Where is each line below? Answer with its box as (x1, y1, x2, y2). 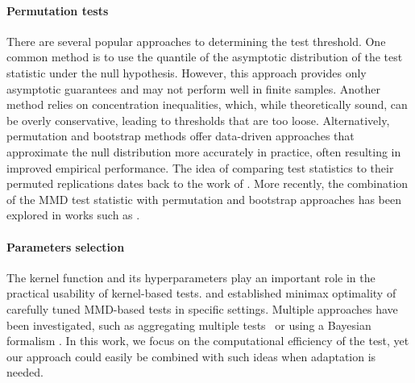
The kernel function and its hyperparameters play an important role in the (6, 269, 376, 285)
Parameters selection (6, 238, 125, 255)
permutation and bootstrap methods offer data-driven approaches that (6, 127, 355, 144)
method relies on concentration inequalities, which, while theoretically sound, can (6, 96, 408, 113)
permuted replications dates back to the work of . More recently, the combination (6, 175, 409, 192)
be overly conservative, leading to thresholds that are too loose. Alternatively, (6, 111, 390, 128)
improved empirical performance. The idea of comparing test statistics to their (6, 159, 394, 176)
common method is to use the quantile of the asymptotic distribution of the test (6, 48, 403, 65)
